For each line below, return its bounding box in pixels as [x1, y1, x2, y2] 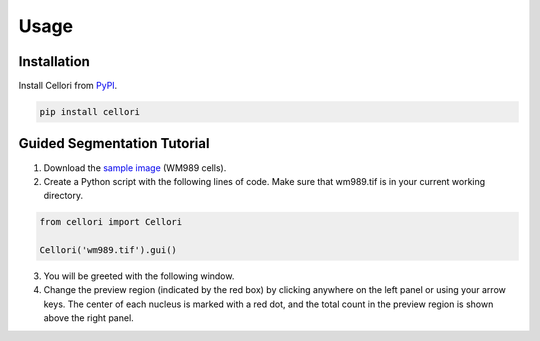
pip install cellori [39, 106, 140, 118]
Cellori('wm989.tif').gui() [39, 245, 177, 256]
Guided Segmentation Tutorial [18, 135, 210, 152]
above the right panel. [43, 312, 134, 324]
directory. [43, 190, 84, 202]
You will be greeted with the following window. [43, 270, 235, 282]
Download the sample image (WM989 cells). [43, 161, 227, 174]
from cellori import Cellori [39, 216, 183, 228]
